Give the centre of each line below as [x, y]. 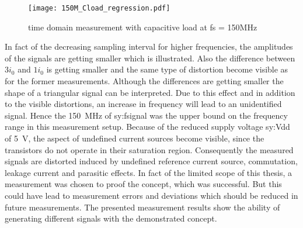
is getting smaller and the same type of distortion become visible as [167, 69]
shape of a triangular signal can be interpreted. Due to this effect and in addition [150, 92]
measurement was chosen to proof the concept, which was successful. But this [143, 184]
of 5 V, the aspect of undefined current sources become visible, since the [135, 138]
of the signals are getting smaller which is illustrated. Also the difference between [150, 58]
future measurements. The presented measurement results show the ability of [142, 207]
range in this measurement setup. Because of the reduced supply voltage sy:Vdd [147, 127]
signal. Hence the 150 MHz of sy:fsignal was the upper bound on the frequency [146, 115]
